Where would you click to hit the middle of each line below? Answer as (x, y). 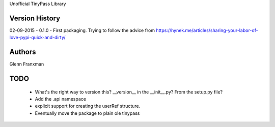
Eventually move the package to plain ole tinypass (87, 113)
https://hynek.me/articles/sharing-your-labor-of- (207, 30)
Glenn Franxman (27, 64)
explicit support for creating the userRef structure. (88, 106)
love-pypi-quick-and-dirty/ (37, 38)
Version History (35, 18)
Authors (23, 52)
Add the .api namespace (61, 99)
